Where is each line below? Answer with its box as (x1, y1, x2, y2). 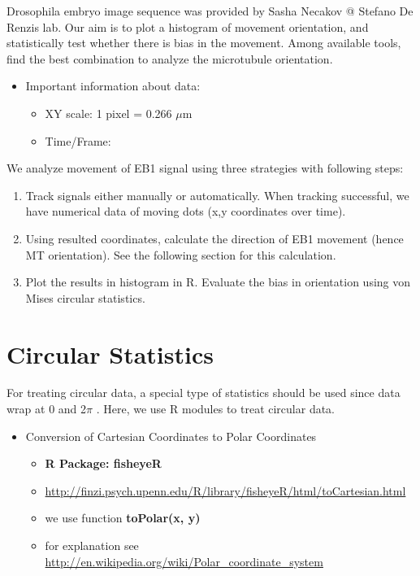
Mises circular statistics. (25, 289, 145, 306)
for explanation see (45, 537, 139, 553)
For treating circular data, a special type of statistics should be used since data (6, 384, 401, 401)
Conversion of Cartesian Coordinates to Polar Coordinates (25, 427, 317, 444)
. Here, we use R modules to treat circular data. (96, 400, 336, 417)
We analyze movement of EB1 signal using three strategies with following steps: (6, 159, 404, 177)
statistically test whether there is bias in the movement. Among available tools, (6, 34, 401, 51)
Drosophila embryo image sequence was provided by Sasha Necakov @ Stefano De (6, 2, 414, 19)
